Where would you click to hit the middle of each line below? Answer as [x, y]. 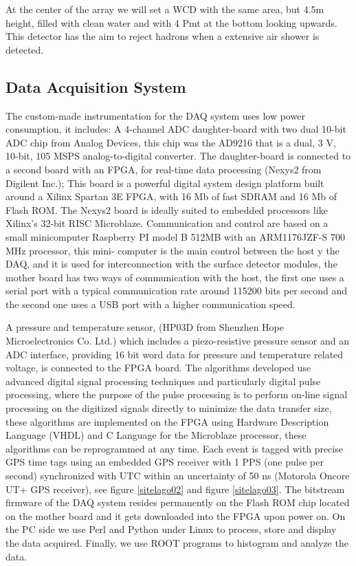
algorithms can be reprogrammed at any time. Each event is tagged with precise [174, 448]
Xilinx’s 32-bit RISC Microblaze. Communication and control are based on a [167, 223]
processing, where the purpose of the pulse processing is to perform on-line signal [177, 394]
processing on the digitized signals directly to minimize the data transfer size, [169, 408]
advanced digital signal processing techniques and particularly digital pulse [163, 381]
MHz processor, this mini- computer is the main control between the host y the [173, 250]
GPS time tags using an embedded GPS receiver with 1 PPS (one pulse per [165, 462]
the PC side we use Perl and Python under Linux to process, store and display [171, 529]
